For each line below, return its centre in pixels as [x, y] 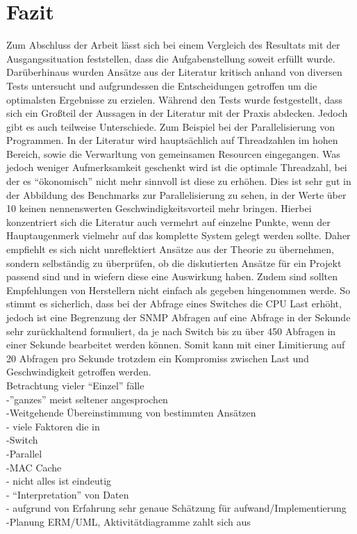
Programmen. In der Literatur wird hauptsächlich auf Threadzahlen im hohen [172, 140]
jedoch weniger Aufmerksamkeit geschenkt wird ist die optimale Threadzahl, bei [177, 167]
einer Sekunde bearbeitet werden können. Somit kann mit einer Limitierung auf [176, 345]
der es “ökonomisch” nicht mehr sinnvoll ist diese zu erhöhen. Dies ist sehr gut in [179, 181]
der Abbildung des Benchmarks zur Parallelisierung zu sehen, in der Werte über [176, 194]
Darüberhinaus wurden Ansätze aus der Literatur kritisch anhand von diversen [174, 72]
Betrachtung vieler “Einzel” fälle [75, 385]
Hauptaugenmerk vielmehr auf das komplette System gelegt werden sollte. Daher [178, 235]
